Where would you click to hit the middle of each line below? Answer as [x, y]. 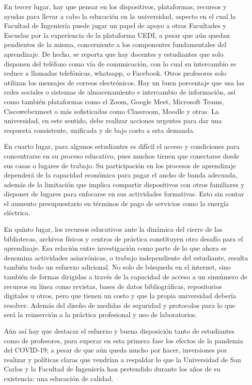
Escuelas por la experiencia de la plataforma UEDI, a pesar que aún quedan [117, 35]
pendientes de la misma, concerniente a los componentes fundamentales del [115, 44]
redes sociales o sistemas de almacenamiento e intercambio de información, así [120, 92]
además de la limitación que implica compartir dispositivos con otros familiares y [124, 184]
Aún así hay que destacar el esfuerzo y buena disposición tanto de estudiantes [119, 331]
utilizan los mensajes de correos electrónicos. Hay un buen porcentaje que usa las [124, 82]
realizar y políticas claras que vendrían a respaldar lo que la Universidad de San [123, 359]
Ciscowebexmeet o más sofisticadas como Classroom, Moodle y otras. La [111, 111]
